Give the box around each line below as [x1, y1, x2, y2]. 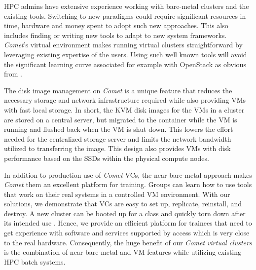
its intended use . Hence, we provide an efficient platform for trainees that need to [4, 218, 252, 228]
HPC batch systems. [4, 256, 66, 267]
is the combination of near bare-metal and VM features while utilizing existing [4, 247, 242, 257]
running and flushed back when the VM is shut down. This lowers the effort [4, 124, 233, 134]
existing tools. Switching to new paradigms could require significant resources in [4, 10, 246, 21]
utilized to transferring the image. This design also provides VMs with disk [4, 143, 231, 154]
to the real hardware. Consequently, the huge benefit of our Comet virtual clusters [4, 237, 252, 247]
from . [4, 69, 23, 79]
